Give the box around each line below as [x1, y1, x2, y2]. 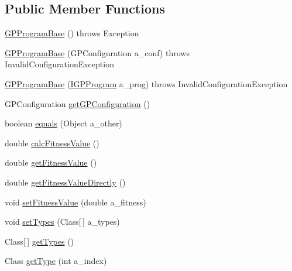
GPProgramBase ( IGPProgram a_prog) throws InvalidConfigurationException [5, 77, 288, 90]
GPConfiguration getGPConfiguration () [5, 97, 150, 109]
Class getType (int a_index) [5, 255, 107, 267]
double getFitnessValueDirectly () [5, 176, 126, 188]
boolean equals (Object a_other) [5, 117, 122, 129]
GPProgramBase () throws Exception [5, 27, 139, 39]
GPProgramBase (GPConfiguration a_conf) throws [5, 46, 190, 59]
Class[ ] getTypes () [5, 235, 74, 247]
